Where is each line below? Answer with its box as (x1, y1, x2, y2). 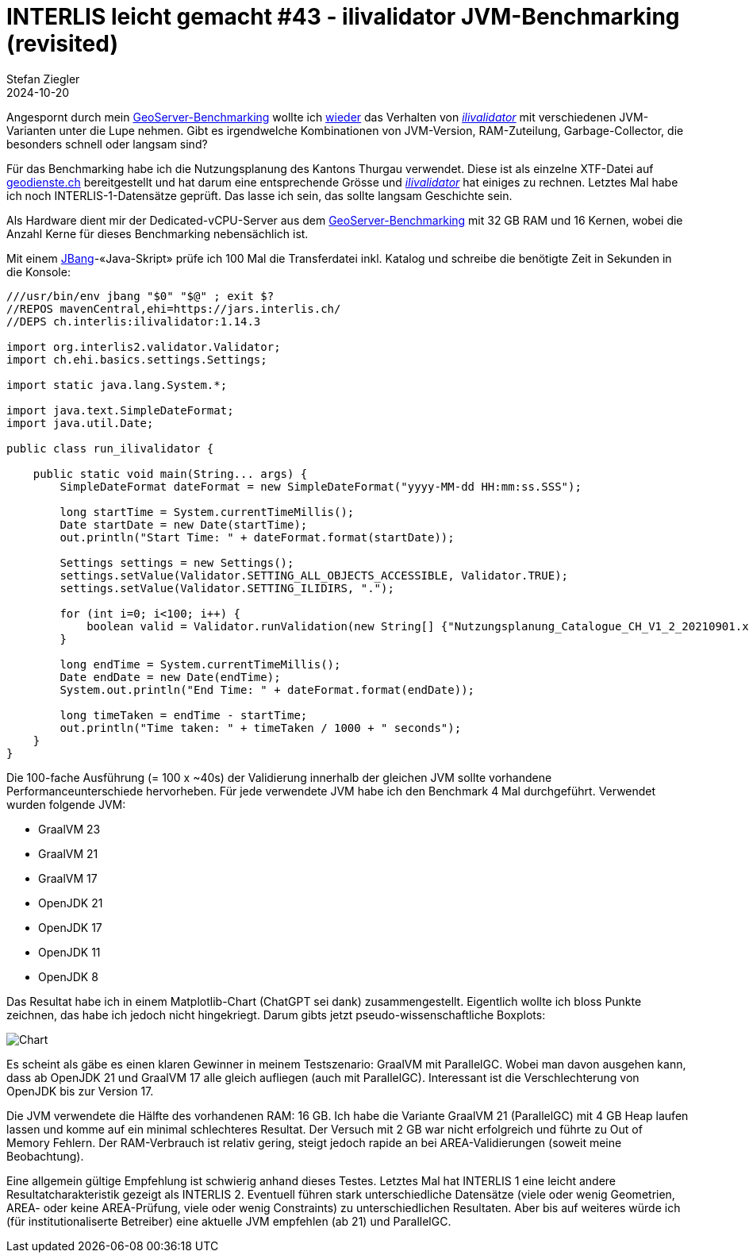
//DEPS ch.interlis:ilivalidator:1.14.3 (6, 314, 261, 328)
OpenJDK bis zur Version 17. (6, 1084, 154, 1098)
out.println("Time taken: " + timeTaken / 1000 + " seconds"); (60, 721, 462, 734)
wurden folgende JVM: (6, 797, 126, 811)
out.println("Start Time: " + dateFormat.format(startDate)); (60, 530, 455, 544)
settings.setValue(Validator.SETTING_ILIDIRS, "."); (60, 581, 394, 595)
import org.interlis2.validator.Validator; (6, 340, 281, 353)
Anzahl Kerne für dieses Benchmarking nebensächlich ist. (6, 226, 309, 241)
